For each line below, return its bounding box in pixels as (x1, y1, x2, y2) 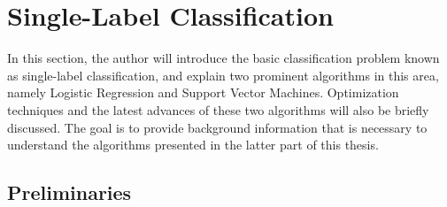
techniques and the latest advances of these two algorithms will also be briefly (7, 100, 429, 119)
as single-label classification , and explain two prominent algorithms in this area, (7, 65, 439, 84)
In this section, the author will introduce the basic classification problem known (7, 49, 440, 67)
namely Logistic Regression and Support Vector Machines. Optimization (7, 83, 399, 102)
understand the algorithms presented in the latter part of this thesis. (7, 135, 379, 154)
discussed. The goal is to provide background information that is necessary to (7, 118, 428, 136)
